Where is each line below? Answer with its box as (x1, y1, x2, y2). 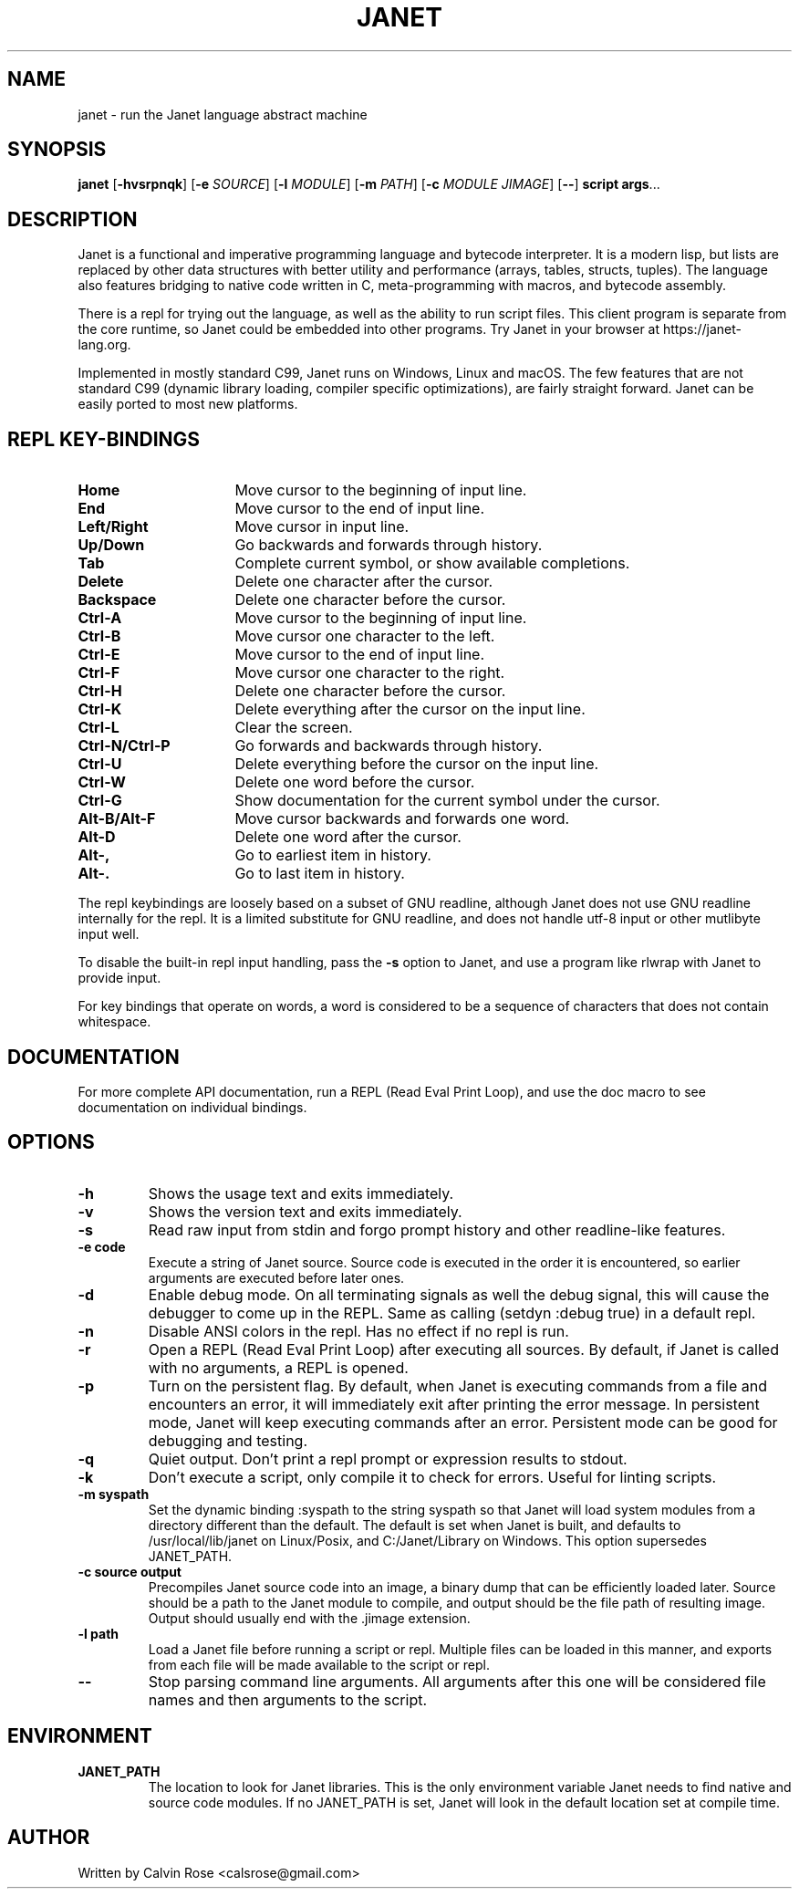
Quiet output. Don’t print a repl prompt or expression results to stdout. (148, 1449, 628, 1468)
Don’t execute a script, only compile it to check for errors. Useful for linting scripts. (148, 1467, 717, 1486)
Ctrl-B (78, 627, 121, 646)
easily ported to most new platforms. (78, 396, 298, 412)
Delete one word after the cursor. (234, 828, 462, 847)
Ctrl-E (78, 645, 120, 664)
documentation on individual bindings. (78, 1099, 307, 1115)
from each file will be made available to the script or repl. (148, 1656, 490, 1672)
